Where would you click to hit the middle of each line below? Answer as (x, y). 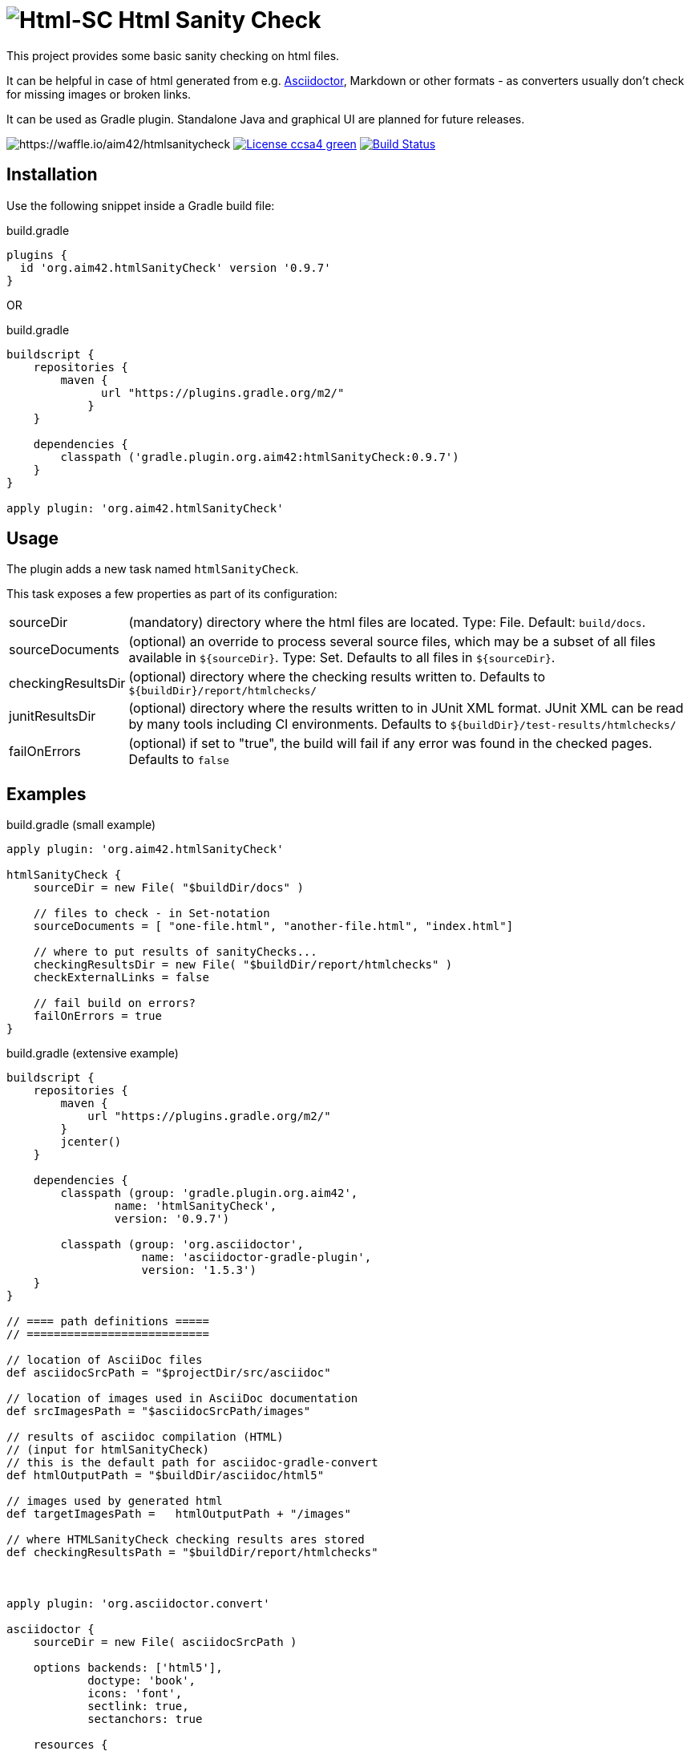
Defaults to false (179, 760)
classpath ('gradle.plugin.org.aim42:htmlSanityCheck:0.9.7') (260, 457)
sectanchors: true (145, 1719)
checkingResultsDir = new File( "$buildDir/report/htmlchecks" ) (243, 965)
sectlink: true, (138, 1707)
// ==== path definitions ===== (108, 1322)
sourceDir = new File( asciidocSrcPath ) (165, 1642)
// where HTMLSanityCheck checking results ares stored (186, 1540)
